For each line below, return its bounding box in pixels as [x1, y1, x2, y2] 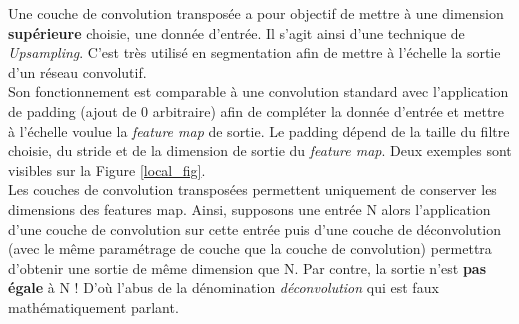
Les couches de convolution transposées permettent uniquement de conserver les [8, 179, 497, 200]
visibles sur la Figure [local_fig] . [8, 159, 206, 180]
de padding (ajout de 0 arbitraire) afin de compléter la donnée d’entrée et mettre [8, 100, 505, 121]
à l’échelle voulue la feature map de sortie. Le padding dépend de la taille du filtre [8, 120, 510, 141]
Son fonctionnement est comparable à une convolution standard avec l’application [8, 81, 509, 102]
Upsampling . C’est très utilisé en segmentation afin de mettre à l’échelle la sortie [8, 42, 501, 63]
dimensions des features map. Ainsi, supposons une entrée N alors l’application [8, 198, 491, 219]
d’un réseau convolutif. [8, 61, 147, 82]
